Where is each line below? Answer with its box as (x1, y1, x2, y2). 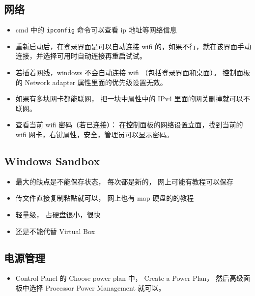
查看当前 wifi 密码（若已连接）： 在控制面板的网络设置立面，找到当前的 (15, 119, 243, 130)
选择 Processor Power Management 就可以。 (29, 282, 166, 293)
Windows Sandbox (4, 153, 100, 168)
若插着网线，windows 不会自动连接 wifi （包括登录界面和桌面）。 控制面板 (15, 67, 251, 78)
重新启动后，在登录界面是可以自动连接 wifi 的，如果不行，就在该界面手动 (15, 41, 251, 51)
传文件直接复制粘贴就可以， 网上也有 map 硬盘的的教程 (15, 193, 194, 203)
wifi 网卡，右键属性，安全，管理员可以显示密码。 (15, 129, 173, 140)
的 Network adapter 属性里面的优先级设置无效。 (15, 77, 167, 87)
